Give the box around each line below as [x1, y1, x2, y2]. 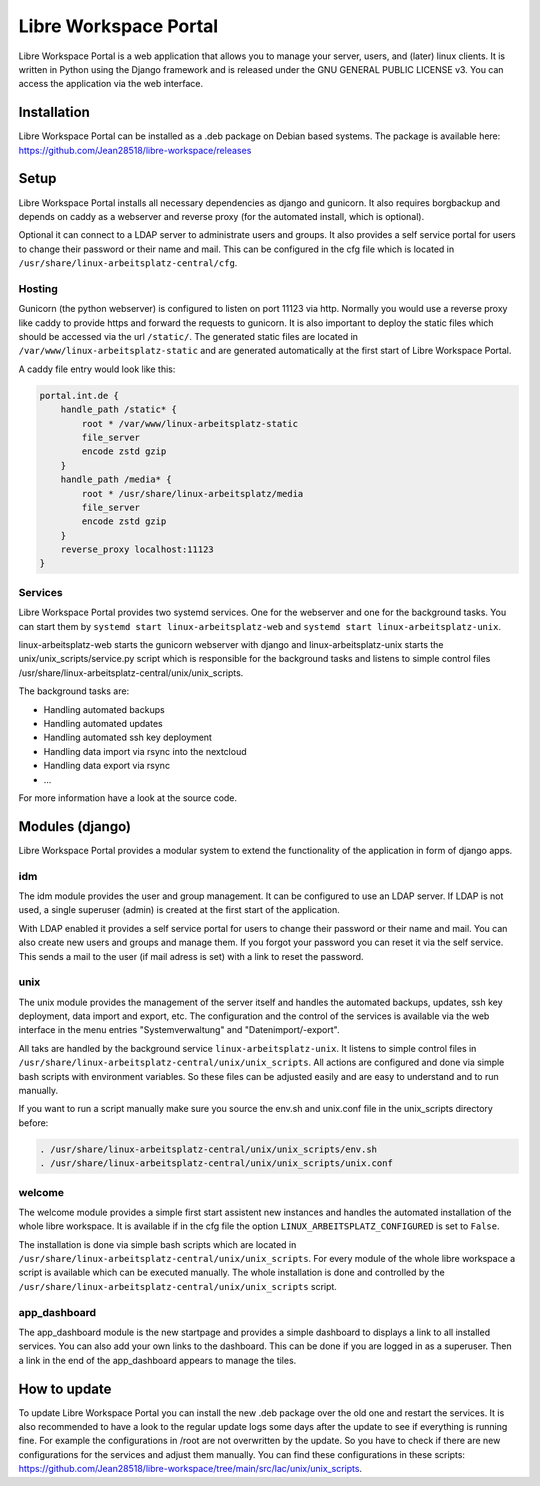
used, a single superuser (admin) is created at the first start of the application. [18, 904, 340, 916]
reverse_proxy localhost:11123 [60, 544, 214, 555]
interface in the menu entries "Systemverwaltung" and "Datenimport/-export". [18, 1024, 340, 1036]
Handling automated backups [43, 703, 165, 715]
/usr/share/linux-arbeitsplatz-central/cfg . [18, 257, 238, 269]
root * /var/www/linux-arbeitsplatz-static [81, 418, 299, 429]
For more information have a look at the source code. [18, 791, 238, 804]
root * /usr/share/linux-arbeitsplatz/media [81, 488, 304, 499]
